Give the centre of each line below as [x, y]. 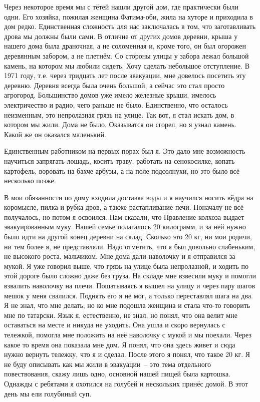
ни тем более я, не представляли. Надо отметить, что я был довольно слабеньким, [130, 246]
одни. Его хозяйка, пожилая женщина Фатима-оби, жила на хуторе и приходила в [128, 16]
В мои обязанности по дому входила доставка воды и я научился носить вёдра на [129, 197]
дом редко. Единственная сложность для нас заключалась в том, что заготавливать [130, 26]
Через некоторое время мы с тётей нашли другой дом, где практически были [121, 7]
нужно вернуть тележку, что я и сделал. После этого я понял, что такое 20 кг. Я [127, 354]
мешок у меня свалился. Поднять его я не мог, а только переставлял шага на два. [128, 295]
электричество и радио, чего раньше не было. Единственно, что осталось [116, 104]
